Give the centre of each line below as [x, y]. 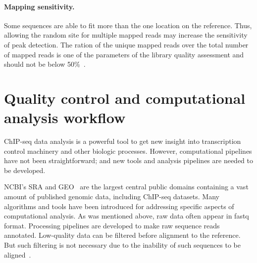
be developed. [25, 170]
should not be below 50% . [45, 64]
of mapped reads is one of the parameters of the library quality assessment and [124, 54]
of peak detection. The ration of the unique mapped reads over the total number [126, 44]
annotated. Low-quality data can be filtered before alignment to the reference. [122, 235]
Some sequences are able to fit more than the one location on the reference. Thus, [128, 25]
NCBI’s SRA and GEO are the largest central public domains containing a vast [126, 187]
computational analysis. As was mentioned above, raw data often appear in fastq [127, 216]
